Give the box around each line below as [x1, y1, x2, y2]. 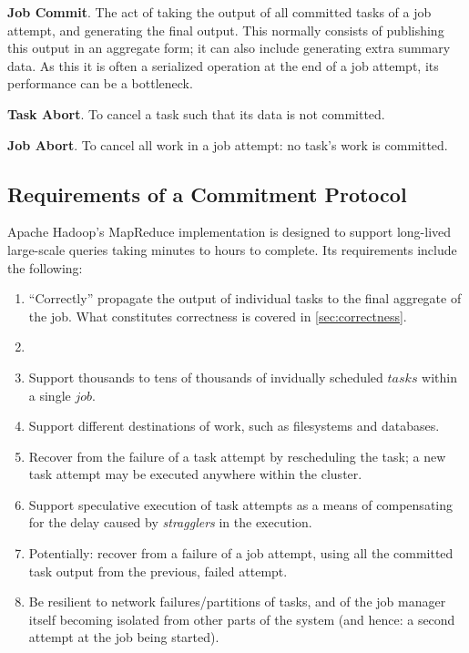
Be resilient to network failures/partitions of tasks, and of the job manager [28, 592, 446, 611]
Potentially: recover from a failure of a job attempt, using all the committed [28, 544, 454, 563]
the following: [7, 258, 83, 277]
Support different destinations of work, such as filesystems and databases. [28, 416, 440, 435]
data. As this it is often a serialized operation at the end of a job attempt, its [7, 56, 439, 75]
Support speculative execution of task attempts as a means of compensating [28, 495, 454, 514]
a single [28, 385, 71, 404]
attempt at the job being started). [28, 627, 219, 647]
